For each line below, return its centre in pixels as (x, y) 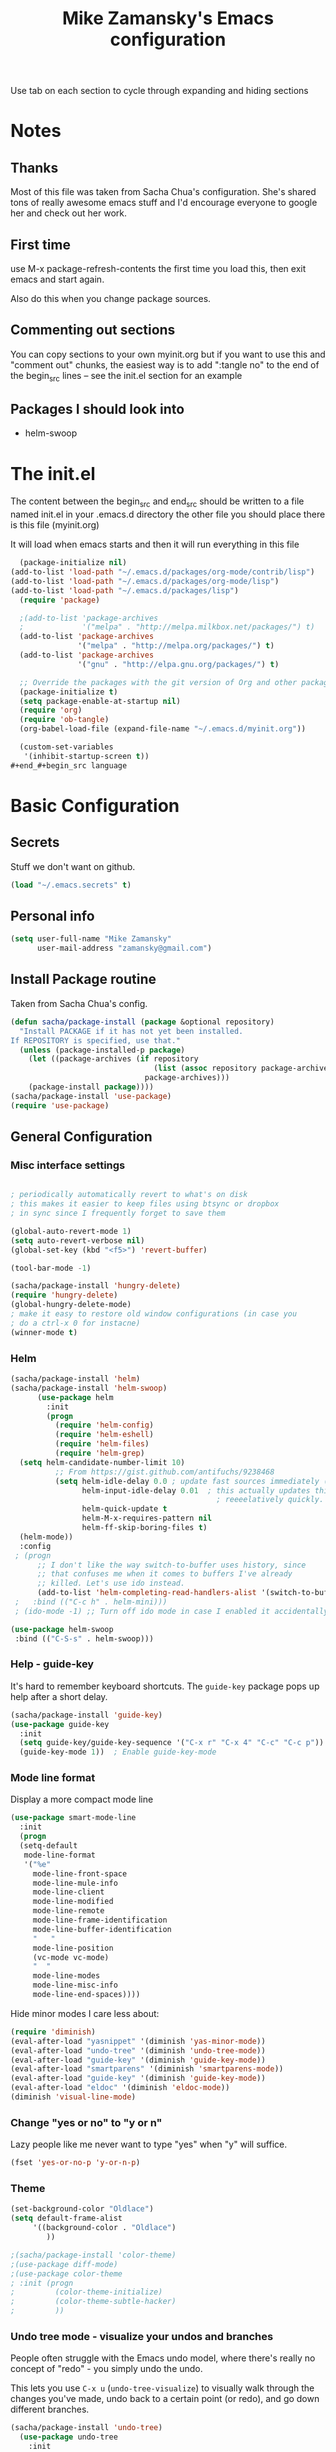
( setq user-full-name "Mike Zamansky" (91, 939)
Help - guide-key (52, 1664)
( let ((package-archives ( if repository (113, 1059)
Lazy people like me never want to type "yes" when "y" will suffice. (149, 2144)
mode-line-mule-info (75, 1883)
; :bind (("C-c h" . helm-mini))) (91, 1602)
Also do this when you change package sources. (111, 298)
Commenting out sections (93, 330)
